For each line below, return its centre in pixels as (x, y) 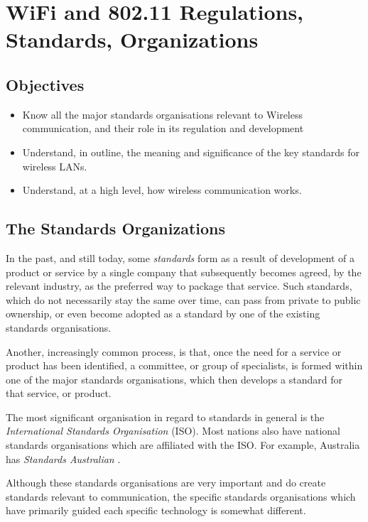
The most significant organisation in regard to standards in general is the (165, 417)
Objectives (45, 84)
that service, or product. (59, 393)
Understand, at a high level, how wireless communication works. (162, 190)
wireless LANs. (55, 166)
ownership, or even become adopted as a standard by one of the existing (163, 314)
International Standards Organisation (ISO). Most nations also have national (173, 431)
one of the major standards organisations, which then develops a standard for (174, 379)
